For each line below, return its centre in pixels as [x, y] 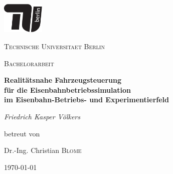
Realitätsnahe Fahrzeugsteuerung [63, 80]
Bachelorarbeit [29, 63]
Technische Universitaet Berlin [54, 46]
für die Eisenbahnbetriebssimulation [68, 90]
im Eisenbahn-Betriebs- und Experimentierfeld [87, 100]
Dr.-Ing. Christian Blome [43, 150]
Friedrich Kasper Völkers [42, 116]
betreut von [22, 133]
